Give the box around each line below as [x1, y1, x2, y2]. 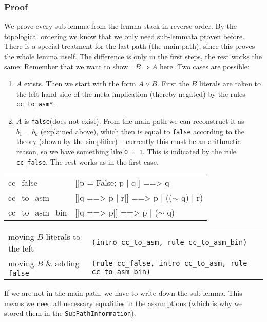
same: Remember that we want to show [4, 61, 128, 71]
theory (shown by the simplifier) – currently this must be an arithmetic [16, 136, 241, 147]
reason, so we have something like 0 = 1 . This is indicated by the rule [16, 146, 237, 156]
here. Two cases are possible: [159, 61, 250, 71]
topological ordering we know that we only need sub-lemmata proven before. [4, 30, 245, 41]
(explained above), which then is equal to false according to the [40, 126, 244, 136]
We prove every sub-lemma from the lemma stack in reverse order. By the [4, 21, 237, 31]
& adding [46, 257, 80, 270]
